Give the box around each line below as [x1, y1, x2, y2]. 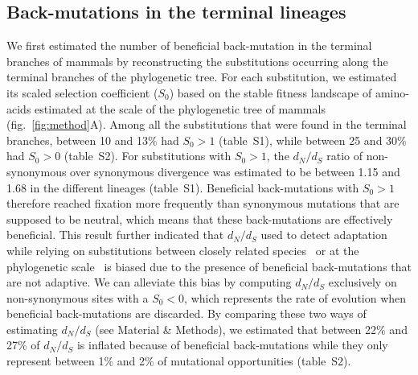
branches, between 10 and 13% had [6, 131, 179, 148]
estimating [6, 320, 58, 337]
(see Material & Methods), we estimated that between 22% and [95, 320, 408, 337]
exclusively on [328, 274, 397, 291]
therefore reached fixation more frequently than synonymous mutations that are [6, 195, 400, 212]
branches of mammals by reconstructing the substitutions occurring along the [6, 52, 388, 69]
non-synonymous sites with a [6, 289, 149, 306]
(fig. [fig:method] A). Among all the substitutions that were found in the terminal [6, 116, 407, 133]
